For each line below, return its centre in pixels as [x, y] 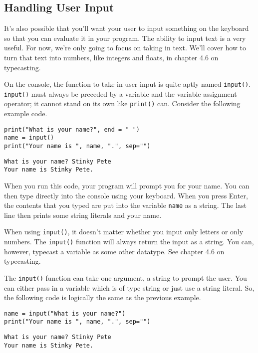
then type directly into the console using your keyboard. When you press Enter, [126, 195]
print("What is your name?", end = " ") [72, 129]
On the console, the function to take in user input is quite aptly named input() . [128, 84]
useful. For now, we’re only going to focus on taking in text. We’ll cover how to [125, 48]
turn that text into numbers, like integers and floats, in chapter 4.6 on [111, 57]
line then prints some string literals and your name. [83, 215]
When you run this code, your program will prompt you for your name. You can [127, 186]
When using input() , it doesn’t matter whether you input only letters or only [124, 232]
